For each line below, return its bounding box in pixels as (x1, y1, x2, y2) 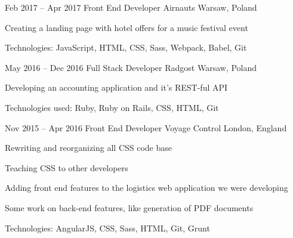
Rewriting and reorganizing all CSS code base (5, 141, 172, 154)
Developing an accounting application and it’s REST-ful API (5, 81, 228, 94)
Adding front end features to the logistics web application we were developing (5, 181, 288, 194)
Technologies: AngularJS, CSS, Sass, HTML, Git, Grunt (5, 221, 210, 234)
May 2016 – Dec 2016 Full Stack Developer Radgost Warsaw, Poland (5, 61, 257, 73)
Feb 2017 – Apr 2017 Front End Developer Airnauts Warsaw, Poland (5, 1, 257, 13)
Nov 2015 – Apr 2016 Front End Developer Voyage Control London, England (5, 121, 287, 134)
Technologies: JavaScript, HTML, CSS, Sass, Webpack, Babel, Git (5, 41, 247, 54)
